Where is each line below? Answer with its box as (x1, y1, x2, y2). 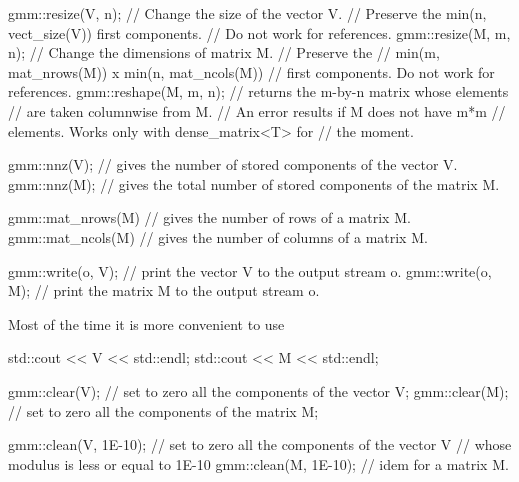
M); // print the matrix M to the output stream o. (8, 280, 320, 301)
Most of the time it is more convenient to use (8, 313, 285, 334)
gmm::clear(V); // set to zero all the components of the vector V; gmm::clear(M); (8, 380, 509, 401)
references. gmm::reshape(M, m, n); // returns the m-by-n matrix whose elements (8, 81, 509, 102)
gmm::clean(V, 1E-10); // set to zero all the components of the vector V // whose (8, 434, 512, 455)
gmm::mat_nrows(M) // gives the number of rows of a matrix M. (8, 207, 411, 228)
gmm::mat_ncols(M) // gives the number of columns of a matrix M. (8, 226, 428, 247)
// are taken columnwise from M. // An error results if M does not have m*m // (8, 100, 506, 121)
